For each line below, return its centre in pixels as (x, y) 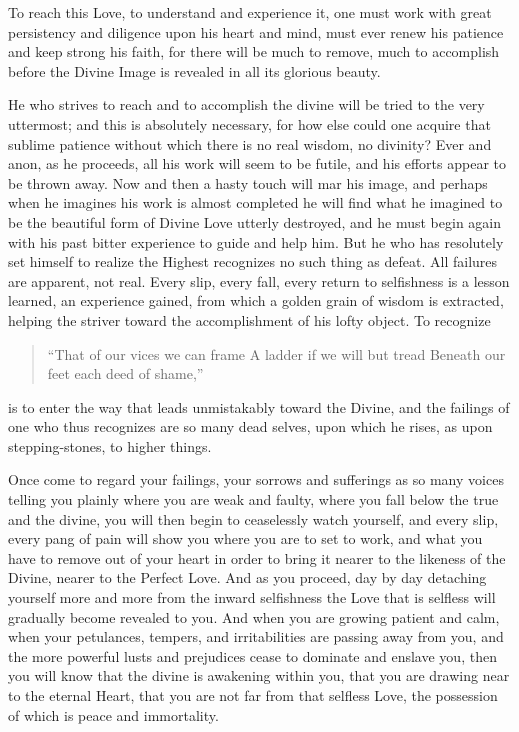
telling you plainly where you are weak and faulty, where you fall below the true (253, 499)
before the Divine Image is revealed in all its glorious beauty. (194, 70)
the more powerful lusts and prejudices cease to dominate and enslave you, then (252, 655)
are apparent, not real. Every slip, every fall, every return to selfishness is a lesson (259, 280)
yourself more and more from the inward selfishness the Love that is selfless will (252, 597)
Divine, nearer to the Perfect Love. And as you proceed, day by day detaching (247, 577)
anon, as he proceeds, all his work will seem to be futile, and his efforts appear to (257, 163)
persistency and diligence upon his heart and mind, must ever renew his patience (256, 31)
